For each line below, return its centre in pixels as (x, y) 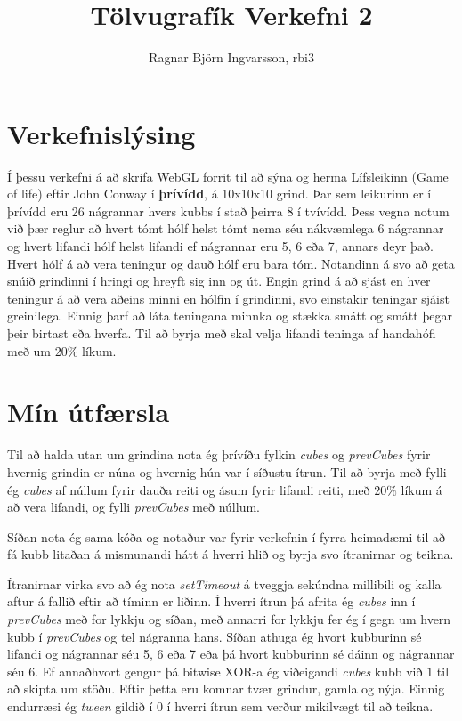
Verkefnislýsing (101, 133)
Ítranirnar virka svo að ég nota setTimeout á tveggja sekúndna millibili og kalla (224, 583)
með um (29, 350)
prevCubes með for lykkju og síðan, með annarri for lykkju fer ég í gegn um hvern (229, 619)
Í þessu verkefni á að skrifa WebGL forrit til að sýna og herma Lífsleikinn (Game (228, 176)
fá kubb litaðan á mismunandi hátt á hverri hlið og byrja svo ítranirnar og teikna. (231, 554)
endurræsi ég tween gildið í (80, 706)
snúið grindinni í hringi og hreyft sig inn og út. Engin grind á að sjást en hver (219, 281)
